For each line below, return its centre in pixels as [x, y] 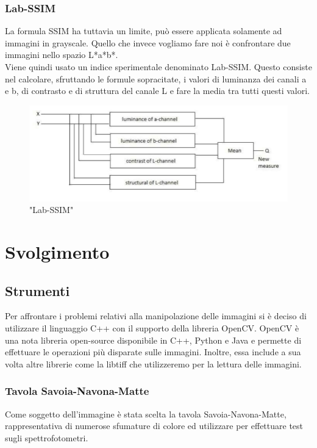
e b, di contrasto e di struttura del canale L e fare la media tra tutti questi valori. [157, 91]
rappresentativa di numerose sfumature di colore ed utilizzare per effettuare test [154, 426]
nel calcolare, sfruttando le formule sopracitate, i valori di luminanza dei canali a [156, 78]
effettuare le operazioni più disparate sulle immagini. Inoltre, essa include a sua [153, 352]
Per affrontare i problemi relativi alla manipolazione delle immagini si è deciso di [156, 316]
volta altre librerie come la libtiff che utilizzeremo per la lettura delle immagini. [153, 363]
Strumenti [37, 290]
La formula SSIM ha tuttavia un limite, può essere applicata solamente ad [144, 31]
